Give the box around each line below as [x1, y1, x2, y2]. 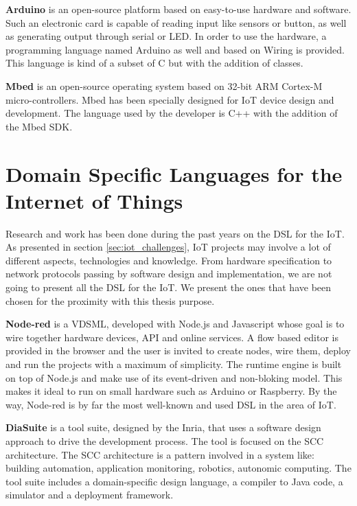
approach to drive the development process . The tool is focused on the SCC [5, 433, 324, 448]
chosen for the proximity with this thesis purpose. [5, 293, 215, 308]
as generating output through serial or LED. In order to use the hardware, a [5, 29, 327, 43]
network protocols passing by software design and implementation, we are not [5, 266, 332, 281]
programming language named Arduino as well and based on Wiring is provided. [5, 42, 345, 56]
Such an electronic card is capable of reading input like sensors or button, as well [5, 15, 347, 30]
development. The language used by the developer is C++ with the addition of [5, 106, 338, 120]
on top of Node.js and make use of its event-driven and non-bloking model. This [5, 370, 343, 384]
